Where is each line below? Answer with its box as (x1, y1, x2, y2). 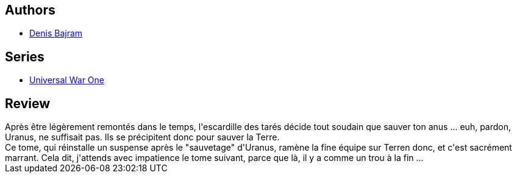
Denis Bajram (29, 28, 83, 39)
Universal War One (29, 75, 104, 86)
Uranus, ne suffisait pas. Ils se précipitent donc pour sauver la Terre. (5, 132, 280, 143)
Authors (5, 2, 55, 18)
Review (5, 95, 51, 111)
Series (5, 49, 45, 64)
